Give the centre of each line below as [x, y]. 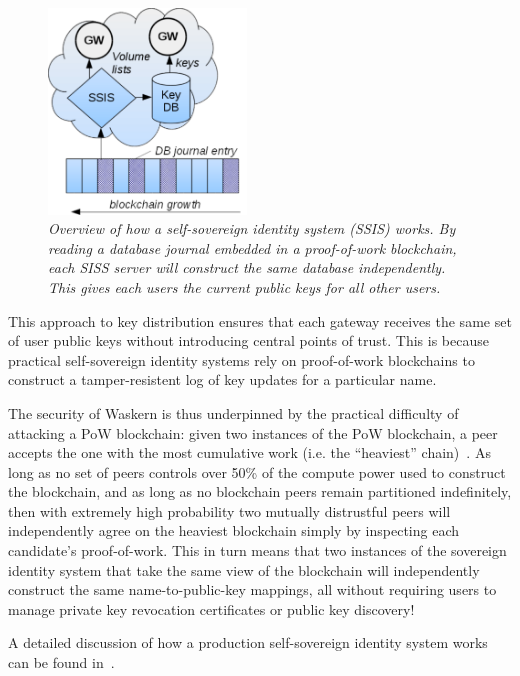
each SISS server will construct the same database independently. [247, 267]
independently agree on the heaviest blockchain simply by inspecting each [233, 530]
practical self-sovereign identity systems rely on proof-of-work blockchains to [241, 359]
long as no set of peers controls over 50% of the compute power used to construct [257, 471]
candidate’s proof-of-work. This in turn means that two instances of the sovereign [257, 550]
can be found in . [61, 662]
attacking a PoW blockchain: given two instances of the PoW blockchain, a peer [253, 432]
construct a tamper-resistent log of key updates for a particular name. [222, 379]
